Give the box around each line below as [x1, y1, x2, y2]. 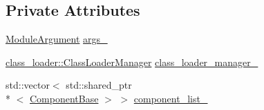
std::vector [6, 78, 50, 92]
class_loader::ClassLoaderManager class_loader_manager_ [6, 54, 258, 69]
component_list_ [133, 91, 208, 105]
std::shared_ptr [66, 78, 132, 92]
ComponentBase [30, 91, 99, 105]
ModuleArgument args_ [6, 32, 108, 46]
